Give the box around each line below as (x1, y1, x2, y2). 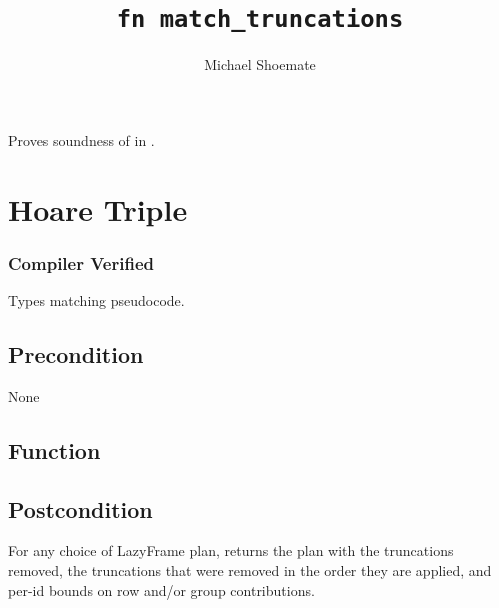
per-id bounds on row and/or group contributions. (8, 579, 315, 600)
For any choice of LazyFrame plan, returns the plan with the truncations (8, 540, 454, 561)
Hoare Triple (8, 188, 188, 229)
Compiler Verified (8, 250, 154, 275)
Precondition (8, 339, 144, 370)
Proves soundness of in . (8, 129, 155, 150)
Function (8, 434, 101, 465)
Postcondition (8, 493, 153, 524)
